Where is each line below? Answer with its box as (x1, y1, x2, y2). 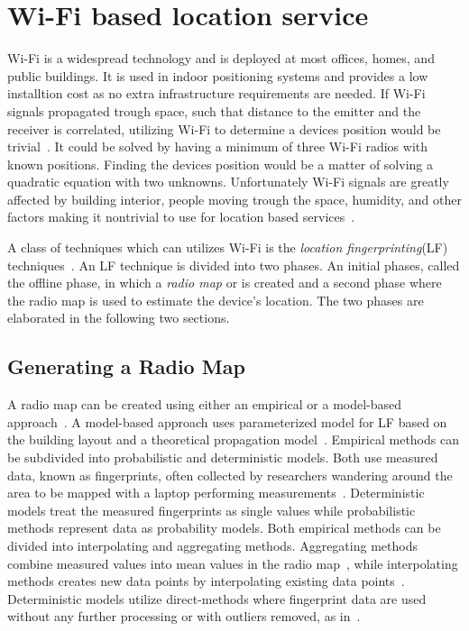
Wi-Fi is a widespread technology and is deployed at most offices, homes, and (7, 49, 435, 68)
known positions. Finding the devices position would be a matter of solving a (7, 154, 433, 173)
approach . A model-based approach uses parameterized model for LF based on (7, 412, 447, 431)
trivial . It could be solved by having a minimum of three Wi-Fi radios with (7, 137, 428, 156)
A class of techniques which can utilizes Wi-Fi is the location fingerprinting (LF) (7, 238, 448, 257)
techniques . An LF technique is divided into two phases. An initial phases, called (7, 255, 460, 274)
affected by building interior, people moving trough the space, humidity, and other (7, 189, 462, 208)
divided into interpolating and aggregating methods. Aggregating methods (7, 535, 418, 554)
